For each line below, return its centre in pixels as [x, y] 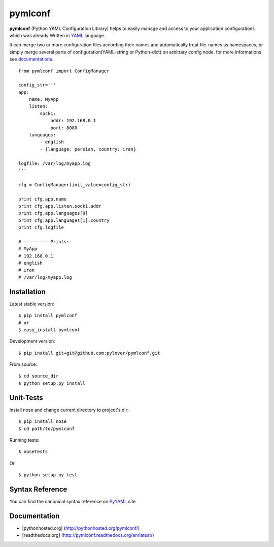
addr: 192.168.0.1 [73, 121]
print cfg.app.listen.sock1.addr [60, 206]
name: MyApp [44, 99]
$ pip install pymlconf [48, 316]
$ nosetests [33, 452]
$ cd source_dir [39, 376]
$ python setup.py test [48, 475]
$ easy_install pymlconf [49, 330]
